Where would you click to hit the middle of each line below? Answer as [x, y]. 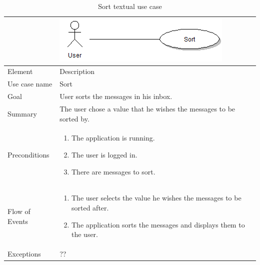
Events [18, 221]
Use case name [30, 84]
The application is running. [113, 138]
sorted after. [90, 208]
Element [20, 71]
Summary [22, 113]
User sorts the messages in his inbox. [116, 96]
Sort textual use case [130, 6]
